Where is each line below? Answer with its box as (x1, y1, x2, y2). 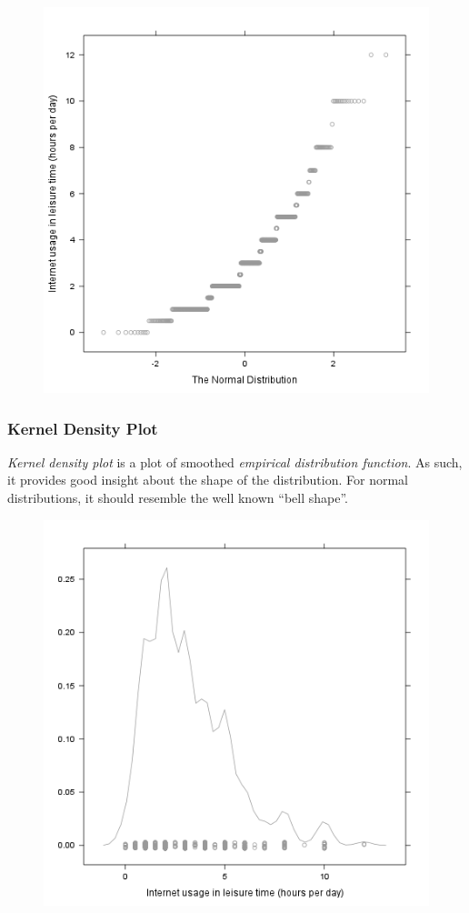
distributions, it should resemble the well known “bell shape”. (7, 488, 348, 507)
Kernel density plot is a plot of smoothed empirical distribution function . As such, (7, 452, 463, 471)
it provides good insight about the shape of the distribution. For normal (7, 470, 408, 489)
